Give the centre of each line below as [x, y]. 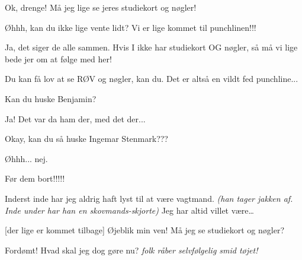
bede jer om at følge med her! [58, 58]
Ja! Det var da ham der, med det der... [75, 118]
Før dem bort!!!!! [35, 178]
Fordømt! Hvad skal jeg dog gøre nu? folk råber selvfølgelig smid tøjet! [131, 250]
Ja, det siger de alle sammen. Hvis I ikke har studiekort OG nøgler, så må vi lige [151, 47]
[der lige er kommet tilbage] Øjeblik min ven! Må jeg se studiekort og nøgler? [145, 230]
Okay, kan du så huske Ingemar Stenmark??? [86, 139]
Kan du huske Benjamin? [51, 98]
